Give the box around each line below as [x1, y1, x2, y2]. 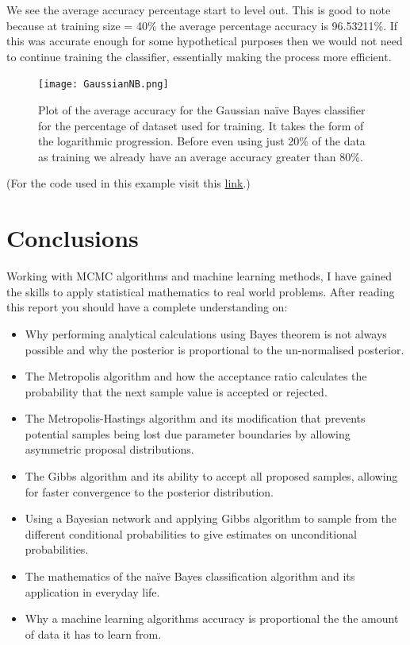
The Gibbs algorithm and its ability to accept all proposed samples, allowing [25, 468, 398, 485]
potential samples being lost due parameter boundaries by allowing [25, 425, 351, 442]
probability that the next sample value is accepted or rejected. [25, 383, 328, 400]
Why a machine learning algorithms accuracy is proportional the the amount [25, 610, 399, 627]
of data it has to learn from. [25, 625, 162, 642]
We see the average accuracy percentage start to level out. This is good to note [6, 2, 391, 17]
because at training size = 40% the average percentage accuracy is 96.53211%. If [6, 17, 398, 33]
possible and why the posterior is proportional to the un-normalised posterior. [25, 341, 404, 357]
